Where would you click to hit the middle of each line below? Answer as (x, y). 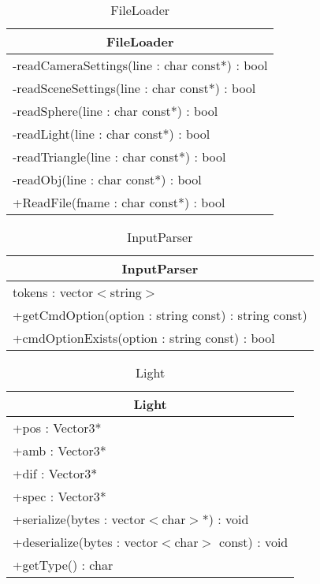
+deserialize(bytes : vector (86, 542)
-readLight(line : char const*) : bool (112, 134)
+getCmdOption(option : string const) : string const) (160, 315)
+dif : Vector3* (55, 473)
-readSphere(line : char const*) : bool (115, 111)
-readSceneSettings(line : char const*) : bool (134, 88)
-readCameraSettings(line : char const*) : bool (140, 65)
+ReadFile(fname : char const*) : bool (119, 202)
